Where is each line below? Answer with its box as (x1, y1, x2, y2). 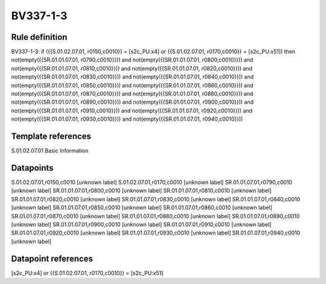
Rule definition (11, 32, 68, 42)
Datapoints (11, 163, 54, 173)
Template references (11, 131, 92, 141)
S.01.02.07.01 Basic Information (11, 147, 89, 154)
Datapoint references (11, 253, 94, 263)
